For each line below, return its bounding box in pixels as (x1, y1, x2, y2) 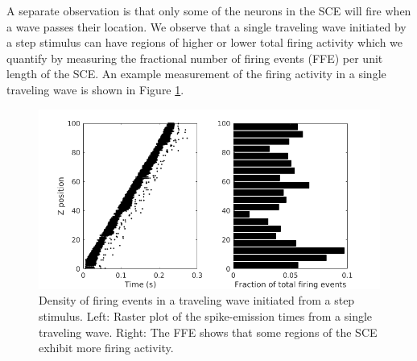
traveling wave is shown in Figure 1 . (6, 81, 184, 98)
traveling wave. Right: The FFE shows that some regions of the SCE (39, 323, 378, 340)
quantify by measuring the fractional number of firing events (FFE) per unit (6, 49, 383, 66)
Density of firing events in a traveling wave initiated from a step (39, 292, 355, 309)
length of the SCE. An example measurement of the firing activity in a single (6, 65, 386, 82)
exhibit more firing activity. (39, 339, 174, 356)
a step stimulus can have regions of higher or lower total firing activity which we (6, 34, 403, 51)
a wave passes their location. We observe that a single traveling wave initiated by (6, 18, 407, 35)
